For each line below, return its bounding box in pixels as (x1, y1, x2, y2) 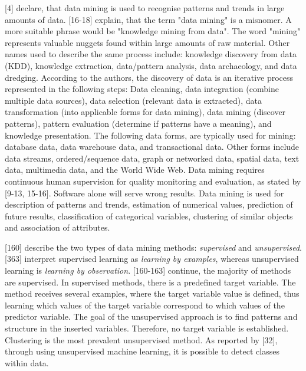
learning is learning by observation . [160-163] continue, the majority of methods (5, 264, 291, 277)
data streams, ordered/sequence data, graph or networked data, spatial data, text (5, 152, 300, 164)
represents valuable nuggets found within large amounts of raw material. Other (5, 36, 290, 48)
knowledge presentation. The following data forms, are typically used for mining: (5, 129, 296, 141)
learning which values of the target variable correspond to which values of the (5, 298, 285, 311)
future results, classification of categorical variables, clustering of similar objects (5, 209, 293, 222)
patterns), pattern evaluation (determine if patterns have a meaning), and (5, 117, 272, 129)
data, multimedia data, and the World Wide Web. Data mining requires (5, 163, 265, 176)
